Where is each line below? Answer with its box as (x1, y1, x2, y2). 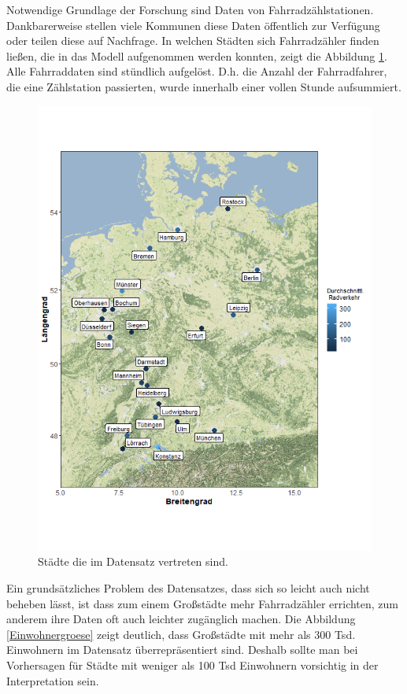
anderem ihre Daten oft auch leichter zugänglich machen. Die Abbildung (6, 611, 356, 627)
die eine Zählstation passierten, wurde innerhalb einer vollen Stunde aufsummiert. (6, 78, 401, 94)
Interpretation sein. (6, 672, 99, 688)
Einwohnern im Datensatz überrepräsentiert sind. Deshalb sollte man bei (6, 641, 358, 658)
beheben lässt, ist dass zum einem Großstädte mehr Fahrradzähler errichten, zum (6, 595, 399, 611)
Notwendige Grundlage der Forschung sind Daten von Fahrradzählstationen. (6, 2, 374, 17)
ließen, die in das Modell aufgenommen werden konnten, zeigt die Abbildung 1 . (6, 47, 387, 64)
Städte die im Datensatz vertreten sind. (38, 553, 228, 570)
